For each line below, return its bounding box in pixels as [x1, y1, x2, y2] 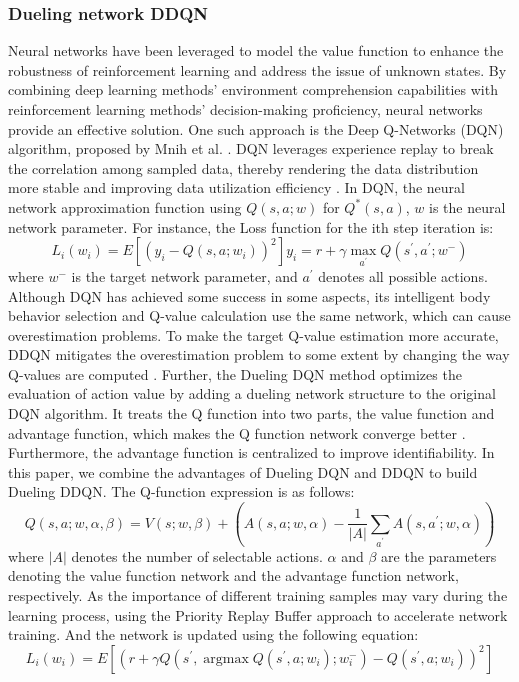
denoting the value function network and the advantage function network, [8, 565, 459, 586]
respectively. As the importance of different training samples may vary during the [8, 585, 508, 606]
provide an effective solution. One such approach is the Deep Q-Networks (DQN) [8, 118, 504, 139]
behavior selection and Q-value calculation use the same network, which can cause [8, 305, 511, 326]
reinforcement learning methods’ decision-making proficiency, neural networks [8, 99, 483, 119]
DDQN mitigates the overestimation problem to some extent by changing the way [8, 344, 510, 365]
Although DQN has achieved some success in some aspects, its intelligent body [8, 285, 491, 306]
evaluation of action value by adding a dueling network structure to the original [8, 383, 496, 404]
